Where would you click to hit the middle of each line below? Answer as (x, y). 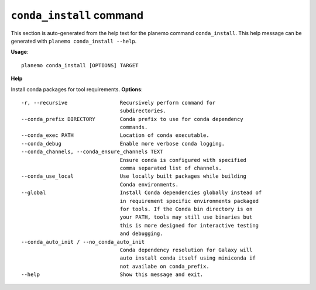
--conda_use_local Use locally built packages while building (134, 176)
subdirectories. (143, 111)
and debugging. (141, 234)
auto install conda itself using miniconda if (188, 258)
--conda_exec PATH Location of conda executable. (116, 135)
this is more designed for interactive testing (189, 225)
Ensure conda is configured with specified (183, 160)
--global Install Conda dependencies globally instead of (142, 193)
